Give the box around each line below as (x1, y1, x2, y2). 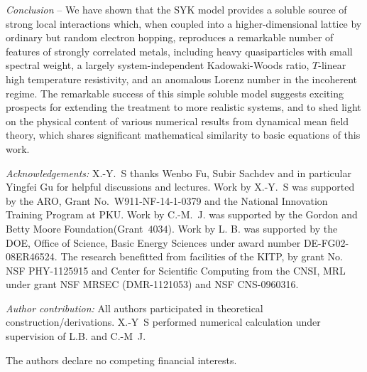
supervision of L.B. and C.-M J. (6, 329, 146, 344)
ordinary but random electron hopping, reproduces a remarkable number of (6, 30, 334, 45)
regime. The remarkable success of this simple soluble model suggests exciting (6, 85, 344, 100)
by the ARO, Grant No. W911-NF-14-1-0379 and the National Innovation (6, 193, 328, 208)
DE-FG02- (303, 235, 349, 250)
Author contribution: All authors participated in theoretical (6, 300, 263, 315)
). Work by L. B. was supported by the (168, 220, 338, 235)
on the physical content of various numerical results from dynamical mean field (6, 113, 349, 128)
